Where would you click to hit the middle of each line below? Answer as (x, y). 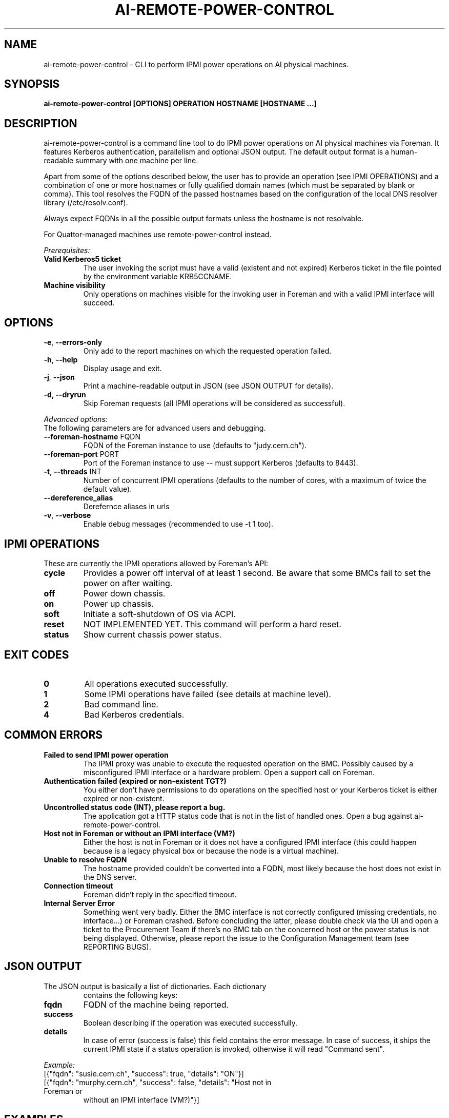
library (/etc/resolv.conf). (86, 203)
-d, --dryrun (65, 395)
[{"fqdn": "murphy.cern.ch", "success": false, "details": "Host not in (158, 1082)
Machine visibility (75, 285)
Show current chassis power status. (152, 634)
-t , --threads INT (73, 472)
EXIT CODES (37, 655)
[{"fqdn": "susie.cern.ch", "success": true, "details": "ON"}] (144, 1073)
